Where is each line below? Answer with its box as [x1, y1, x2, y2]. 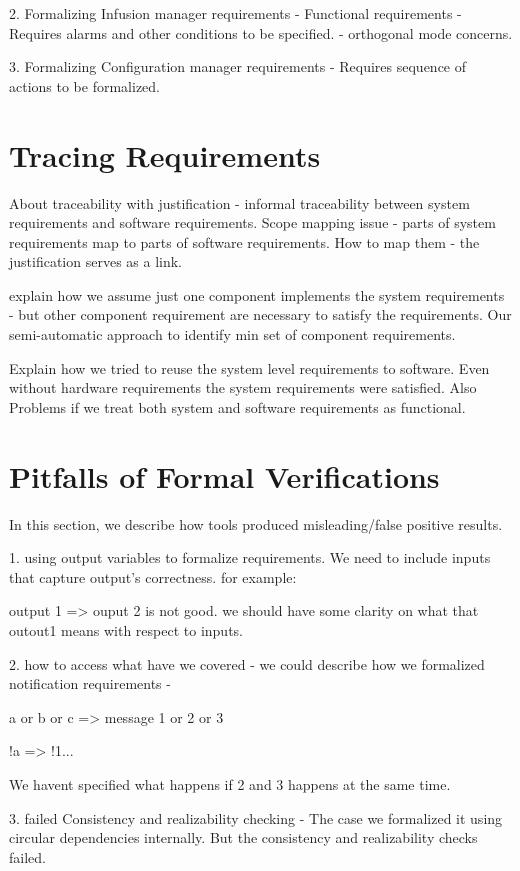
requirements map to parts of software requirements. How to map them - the [9, 231, 480, 252]
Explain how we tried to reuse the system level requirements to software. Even [9, 357, 490, 378]
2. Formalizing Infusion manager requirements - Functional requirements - [9, 3, 462, 23]
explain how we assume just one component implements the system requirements [9, 284, 505, 305]
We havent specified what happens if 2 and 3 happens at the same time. [9, 773, 451, 794]
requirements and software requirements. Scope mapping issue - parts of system [9, 212, 496, 233]
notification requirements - [9, 673, 171, 694]
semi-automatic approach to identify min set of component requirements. [9, 324, 456, 345]
